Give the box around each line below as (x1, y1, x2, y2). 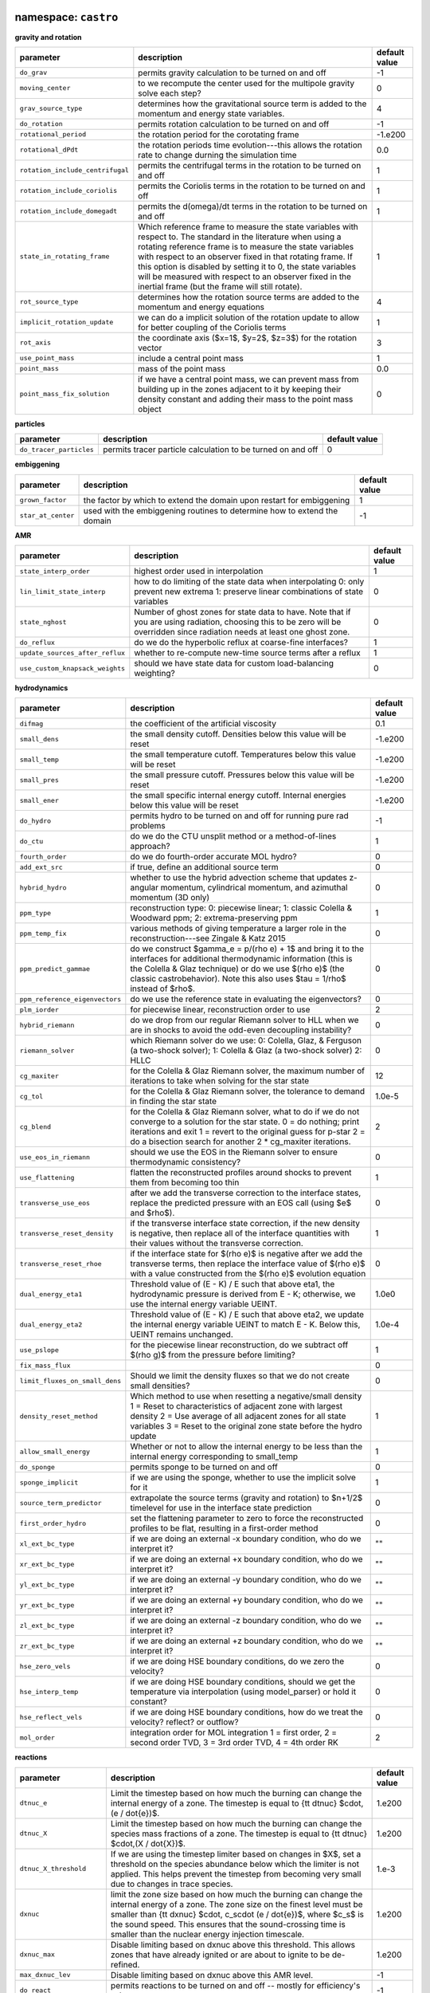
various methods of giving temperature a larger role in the (130, 923, 346, 934)
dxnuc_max (19, 1950, 56, 1959)
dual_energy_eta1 (19, 1290, 83, 1299)
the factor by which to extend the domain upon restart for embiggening (83, 494, 350, 505)
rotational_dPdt (19, 146, 79, 155)
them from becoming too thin (130, 1177, 240, 1188)
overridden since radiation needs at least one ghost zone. (134, 627, 350, 638)
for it (130, 1482, 148, 1493)
